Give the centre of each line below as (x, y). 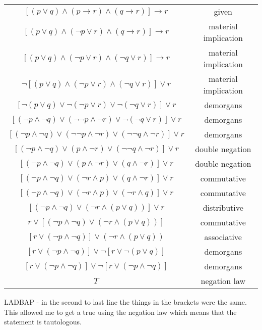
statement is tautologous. (43, 322)
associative (223, 237)
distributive (223, 207)
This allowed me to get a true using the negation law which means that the (120, 312)
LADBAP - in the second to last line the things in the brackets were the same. (125, 302)
